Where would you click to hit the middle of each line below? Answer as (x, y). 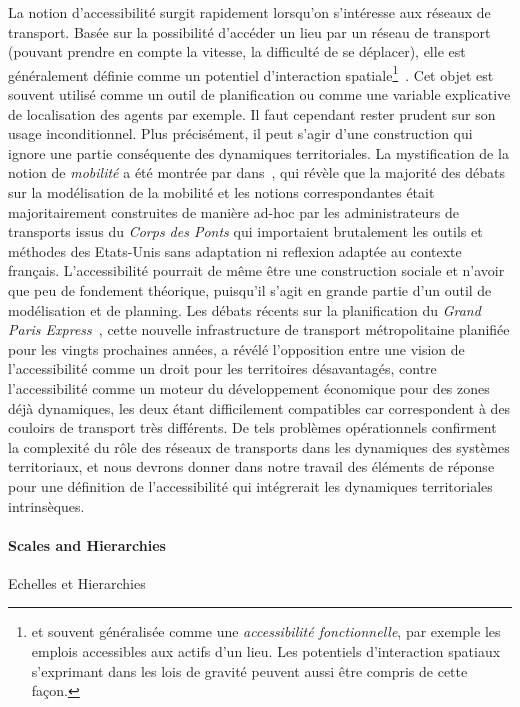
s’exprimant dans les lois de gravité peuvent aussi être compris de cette (249, 670)
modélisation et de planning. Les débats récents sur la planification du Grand (244, 309)
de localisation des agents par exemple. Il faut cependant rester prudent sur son (252, 113)
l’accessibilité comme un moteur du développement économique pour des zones (249, 387)
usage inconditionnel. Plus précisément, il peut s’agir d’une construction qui (240, 133)
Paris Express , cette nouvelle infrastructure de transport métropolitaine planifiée (259, 329)
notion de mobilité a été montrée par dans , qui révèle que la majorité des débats (257, 172)
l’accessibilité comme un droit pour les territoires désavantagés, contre (222, 368)
